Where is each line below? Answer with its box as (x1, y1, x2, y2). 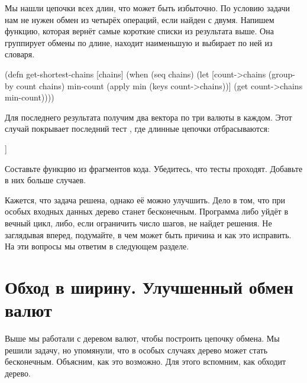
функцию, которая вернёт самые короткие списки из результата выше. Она (5, 25, 274, 37)
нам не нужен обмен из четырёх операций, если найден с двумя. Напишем (5, 13, 274, 25)
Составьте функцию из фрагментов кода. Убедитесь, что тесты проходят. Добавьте (5, 162, 303, 174)
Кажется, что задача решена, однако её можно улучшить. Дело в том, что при (5, 193, 286, 206)
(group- (268, 67, 295, 80)
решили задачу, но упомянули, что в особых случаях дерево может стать (5, 343, 268, 356)
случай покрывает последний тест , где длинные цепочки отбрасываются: (5, 122, 270, 135)
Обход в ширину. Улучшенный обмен (5, 274, 293, 298)
